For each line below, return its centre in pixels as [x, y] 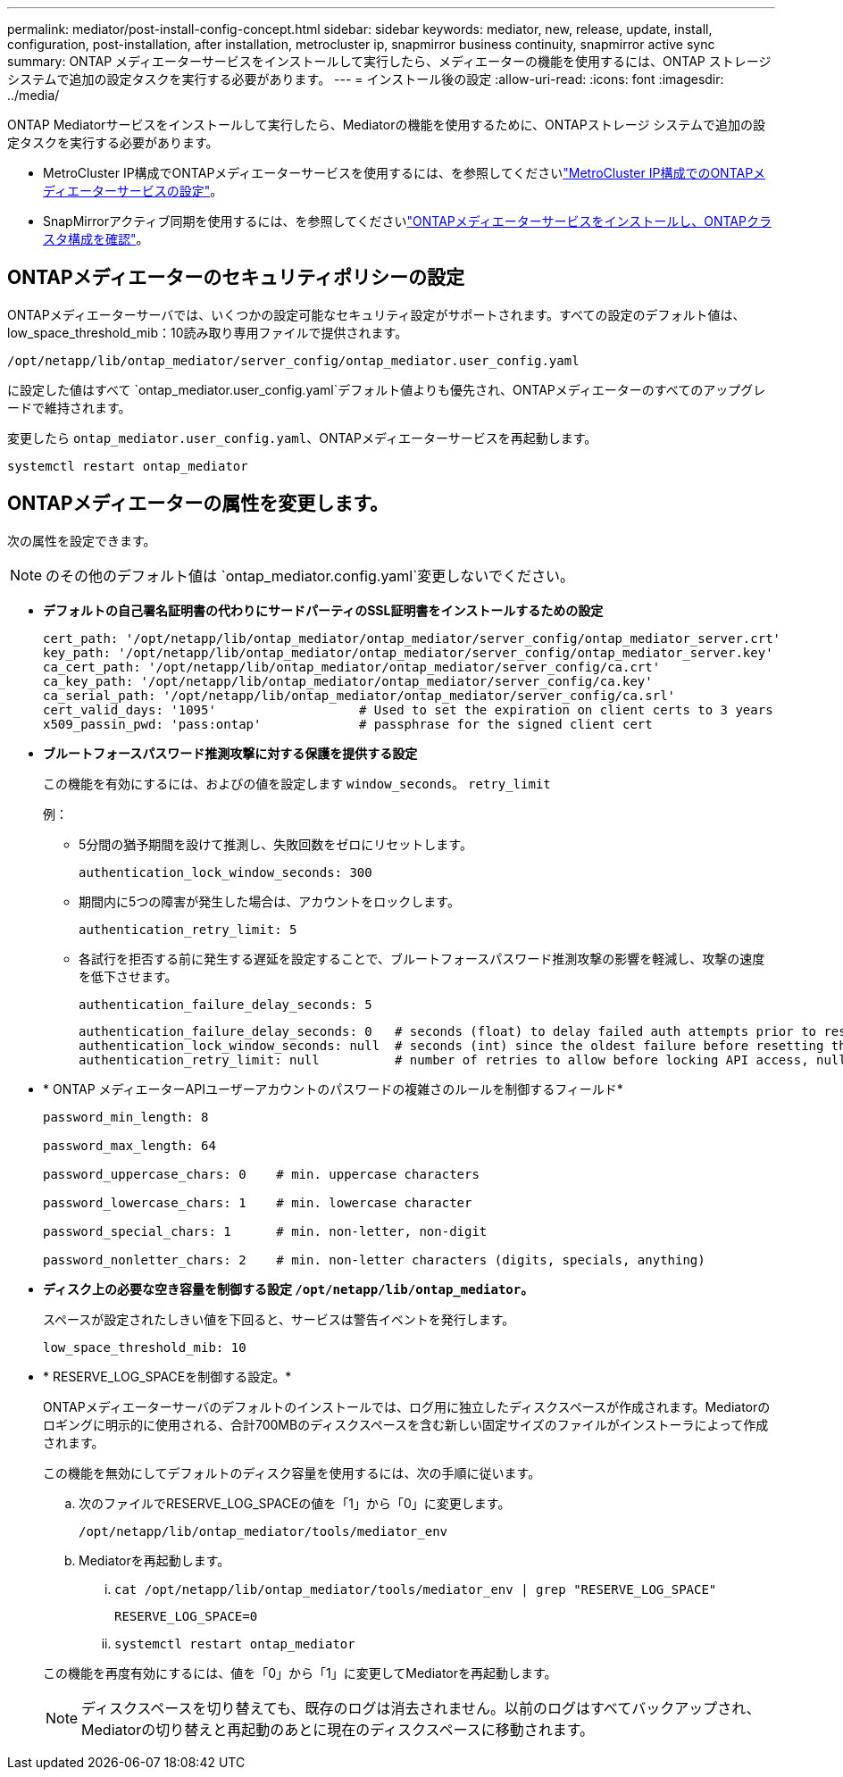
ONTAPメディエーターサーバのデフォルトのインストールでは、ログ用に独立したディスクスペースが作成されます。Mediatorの [407, 1406]
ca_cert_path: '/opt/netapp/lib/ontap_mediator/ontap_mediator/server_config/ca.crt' [352, 667]
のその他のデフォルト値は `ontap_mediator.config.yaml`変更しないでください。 [310, 576]
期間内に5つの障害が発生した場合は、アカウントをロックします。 [269, 901]
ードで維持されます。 [69, 407]
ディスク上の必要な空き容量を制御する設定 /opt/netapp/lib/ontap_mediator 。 [288, 1289]
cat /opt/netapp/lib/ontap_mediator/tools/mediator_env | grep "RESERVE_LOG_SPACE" [416, 1589]
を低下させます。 [128, 976]
